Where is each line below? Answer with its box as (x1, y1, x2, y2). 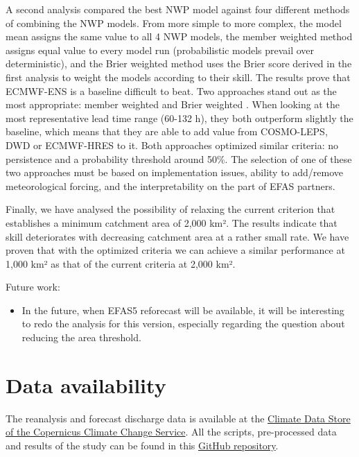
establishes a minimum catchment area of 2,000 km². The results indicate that (6, 215, 338, 230)
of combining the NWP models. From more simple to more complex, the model (6, 15, 342, 30)
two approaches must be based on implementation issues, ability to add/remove (6, 165, 344, 180)
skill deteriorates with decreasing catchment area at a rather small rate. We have (6, 229, 349, 243)
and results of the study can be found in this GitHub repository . (6, 438, 279, 452)
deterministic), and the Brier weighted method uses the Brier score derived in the (6, 56, 352, 71)
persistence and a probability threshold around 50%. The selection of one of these (6, 151, 352, 166)
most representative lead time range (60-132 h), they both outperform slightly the (6, 110, 353, 125)
